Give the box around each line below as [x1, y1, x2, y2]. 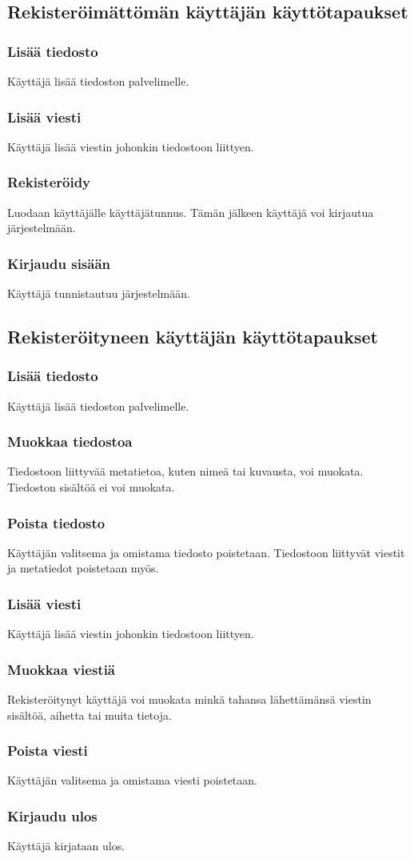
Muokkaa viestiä [7, 659, 116, 679]
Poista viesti [7, 741, 88, 761]
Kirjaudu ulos [7, 805, 98, 825]
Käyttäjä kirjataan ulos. [7, 837, 125, 854]
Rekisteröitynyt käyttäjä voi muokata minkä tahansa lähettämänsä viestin [7, 691, 372, 708]
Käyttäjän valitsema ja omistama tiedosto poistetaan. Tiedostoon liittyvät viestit [7, 544, 405, 560]
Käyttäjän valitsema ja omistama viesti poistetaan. [7, 772, 257, 789]
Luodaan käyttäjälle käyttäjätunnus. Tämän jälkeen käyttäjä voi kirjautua [7, 203, 374, 220]
